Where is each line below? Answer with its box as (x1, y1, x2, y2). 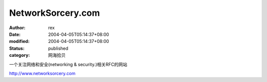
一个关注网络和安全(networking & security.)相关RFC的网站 (9, 61, 128, 67)
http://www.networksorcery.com (9, 70, 76, 76)
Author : (9, 25, 26, 31)
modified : (9, 39, 30, 44)
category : (9, 52, 30, 58)
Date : (9, 31, 21, 37)
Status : (9, 45, 25, 51)
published (48, 45, 69, 51)
